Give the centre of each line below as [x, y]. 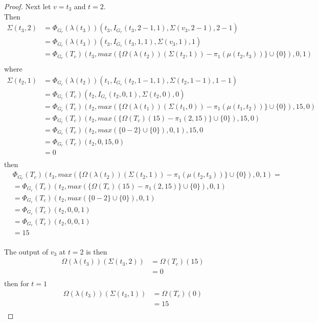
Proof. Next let [28, 6]
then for [17, 283]
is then [97, 251]
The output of [26, 251]
